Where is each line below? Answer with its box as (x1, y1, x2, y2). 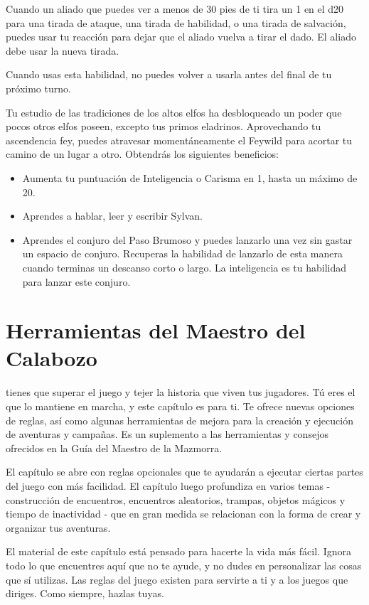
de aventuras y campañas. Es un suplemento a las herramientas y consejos (6, 427, 328, 441)
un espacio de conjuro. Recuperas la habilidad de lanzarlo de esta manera (22, 246, 343, 261)
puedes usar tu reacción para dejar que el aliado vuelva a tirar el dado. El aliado (6, 29, 356, 44)
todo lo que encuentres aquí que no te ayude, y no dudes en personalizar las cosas (6, 557, 362, 572)
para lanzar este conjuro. (22, 274, 131, 289)
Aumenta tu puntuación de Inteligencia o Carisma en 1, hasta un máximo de (22, 170, 358, 185)
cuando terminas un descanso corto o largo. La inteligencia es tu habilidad (22, 259, 347, 274)
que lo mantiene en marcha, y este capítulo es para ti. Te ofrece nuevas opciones (6, 399, 355, 413)
